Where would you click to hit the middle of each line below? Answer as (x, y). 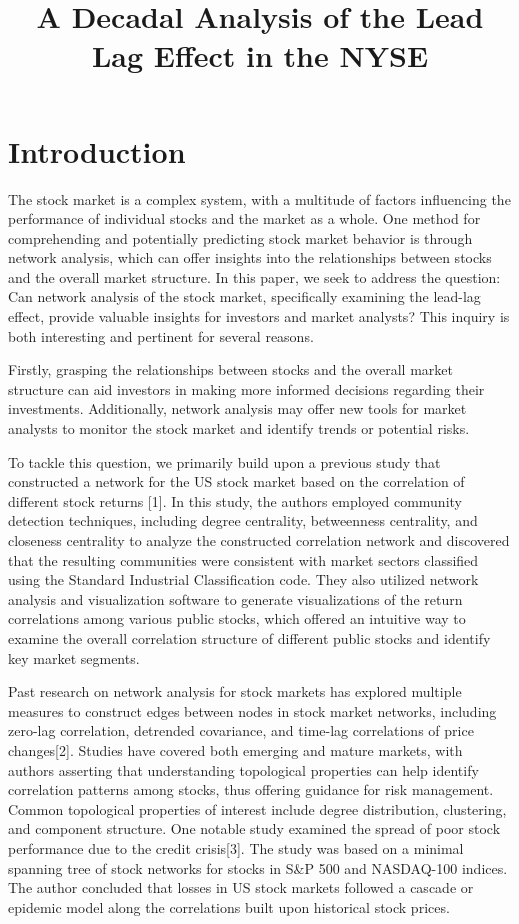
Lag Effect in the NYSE (260, 55)
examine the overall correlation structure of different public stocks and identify (249, 637)
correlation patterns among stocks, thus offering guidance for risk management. (251, 789)
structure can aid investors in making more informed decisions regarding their (246, 388)
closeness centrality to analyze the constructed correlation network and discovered (259, 540)
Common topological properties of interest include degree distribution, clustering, (257, 808)
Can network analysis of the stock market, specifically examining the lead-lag (244, 296)
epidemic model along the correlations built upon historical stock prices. (229, 906)
